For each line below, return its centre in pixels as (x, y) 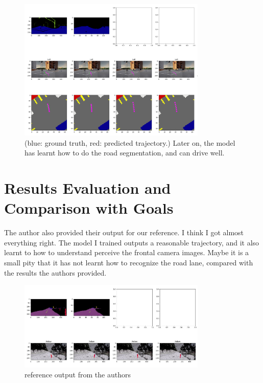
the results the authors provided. (55, 272)
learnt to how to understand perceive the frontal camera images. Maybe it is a (127, 252)
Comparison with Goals (89, 208)
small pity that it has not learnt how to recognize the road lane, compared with (129, 262)
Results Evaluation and (88, 188)
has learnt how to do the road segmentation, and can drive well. (125, 153)
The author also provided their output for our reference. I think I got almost (124, 232)
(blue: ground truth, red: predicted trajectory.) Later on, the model (130, 142)
